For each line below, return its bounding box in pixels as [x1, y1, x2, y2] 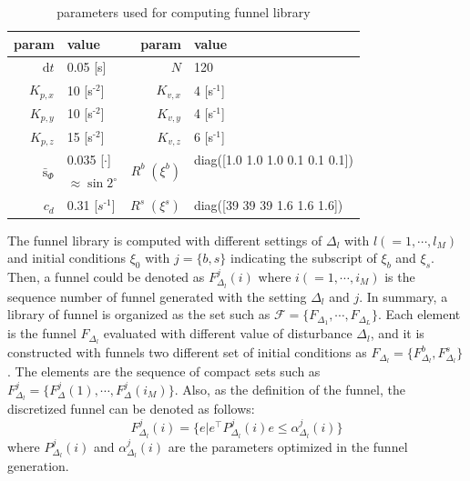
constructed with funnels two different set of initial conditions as [7, 343, 367, 362]
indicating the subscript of [230, 248, 377, 267]
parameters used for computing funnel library [56, 3, 311, 21]
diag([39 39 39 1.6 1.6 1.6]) [193, 195, 343, 215]
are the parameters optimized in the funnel [168, 436, 408, 456]
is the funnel [7, 324, 77, 343]
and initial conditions [7, 248, 127, 267]
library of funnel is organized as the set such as [7, 305, 271, 324]
